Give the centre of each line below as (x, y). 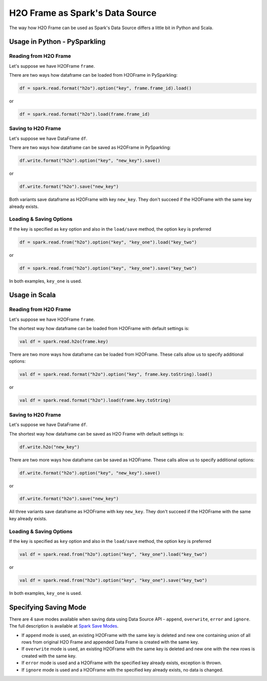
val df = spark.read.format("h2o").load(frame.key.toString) (95, 400)
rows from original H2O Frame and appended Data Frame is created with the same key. (110, 642)
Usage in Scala (33, 295)
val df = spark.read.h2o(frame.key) (64, 342)
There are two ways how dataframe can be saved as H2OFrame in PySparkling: (90, 147)
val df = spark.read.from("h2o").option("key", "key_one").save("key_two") (113, 580)
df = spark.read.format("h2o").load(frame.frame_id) (85, 114)
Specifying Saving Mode (48, 607)
